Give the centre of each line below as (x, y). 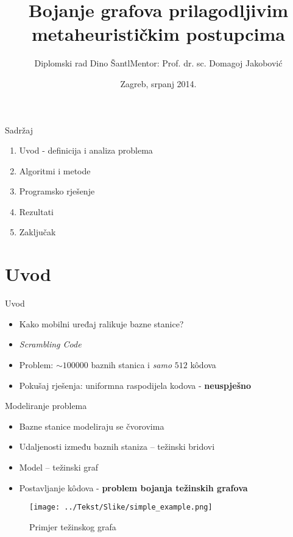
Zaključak (37, 232)
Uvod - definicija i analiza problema (86, 150)
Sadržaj (19, 130)
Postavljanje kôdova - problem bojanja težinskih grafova (133, 487)
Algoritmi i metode (55, 170)
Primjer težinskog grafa (73, 526)
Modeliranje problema (46, 406)
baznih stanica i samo (132, 364)
